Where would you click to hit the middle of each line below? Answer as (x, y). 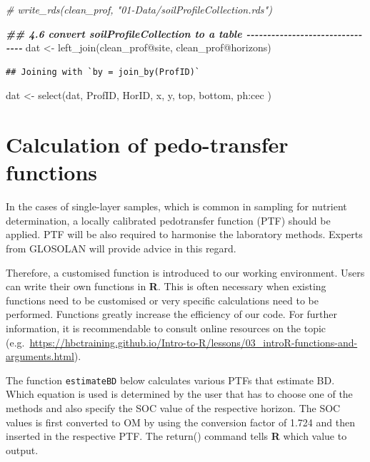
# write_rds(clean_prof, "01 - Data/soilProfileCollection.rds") (139, 9)
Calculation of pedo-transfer (147, 144)
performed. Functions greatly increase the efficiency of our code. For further (172, 314)
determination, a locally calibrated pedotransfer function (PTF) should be (168, 220)
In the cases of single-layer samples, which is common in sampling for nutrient (176, 206)
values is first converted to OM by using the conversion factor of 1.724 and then (180, 422)
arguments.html (40, 356)
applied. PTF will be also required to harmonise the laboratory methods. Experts (184, 234)
